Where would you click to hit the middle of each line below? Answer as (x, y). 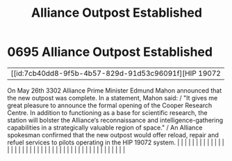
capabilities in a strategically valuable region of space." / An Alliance (105, 128)
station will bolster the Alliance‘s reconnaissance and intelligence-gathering (115, 120)
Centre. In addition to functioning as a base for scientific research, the (107, 112)
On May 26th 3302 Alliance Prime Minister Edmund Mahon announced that (115, 90)
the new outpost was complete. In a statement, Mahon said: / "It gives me (113, 98)
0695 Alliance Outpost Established (110, 52)
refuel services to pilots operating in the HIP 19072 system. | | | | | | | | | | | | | (116, 142)
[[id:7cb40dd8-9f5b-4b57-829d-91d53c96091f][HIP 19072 (116, 73)
